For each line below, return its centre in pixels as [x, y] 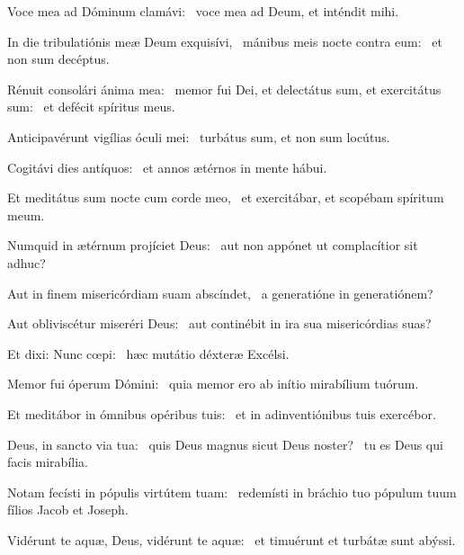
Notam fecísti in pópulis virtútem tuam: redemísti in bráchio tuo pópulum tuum [232, 492]
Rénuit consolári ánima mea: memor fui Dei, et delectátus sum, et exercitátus [224, 89]
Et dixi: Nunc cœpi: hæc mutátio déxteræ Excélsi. [148, 353]
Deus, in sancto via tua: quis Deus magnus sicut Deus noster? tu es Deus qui [225, 444]
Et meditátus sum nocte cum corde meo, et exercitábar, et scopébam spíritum [226, 197]
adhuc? [27, 262]
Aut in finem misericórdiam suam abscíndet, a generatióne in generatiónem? [220, 293]
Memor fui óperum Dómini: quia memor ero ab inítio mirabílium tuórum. [213, 384]
